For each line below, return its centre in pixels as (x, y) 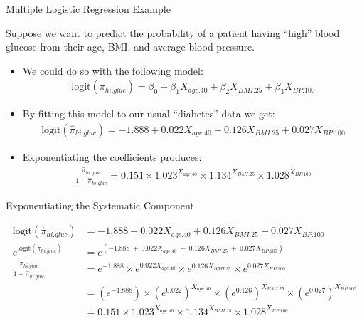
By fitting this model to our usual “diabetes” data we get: (149, 114)
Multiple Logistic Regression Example (88, 9)
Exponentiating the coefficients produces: (112, 157)
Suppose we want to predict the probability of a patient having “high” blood (173, 32)
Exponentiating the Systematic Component (100, 205)
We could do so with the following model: (113, 70)
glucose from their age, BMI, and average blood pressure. (131, 47)
